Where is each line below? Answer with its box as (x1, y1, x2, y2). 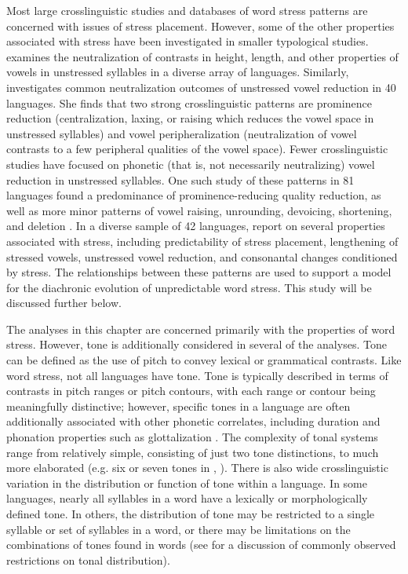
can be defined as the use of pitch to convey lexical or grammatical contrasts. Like (6, 352, 402, 368)
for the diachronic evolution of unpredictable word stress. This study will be (6, 279, 372, 295)
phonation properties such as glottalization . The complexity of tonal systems (6, 429, 378, 445)
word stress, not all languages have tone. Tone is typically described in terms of (6, 367, 388, 383)
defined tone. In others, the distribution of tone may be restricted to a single (6, 506, 375, 521)
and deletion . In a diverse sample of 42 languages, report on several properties (6, 218, 385, 234)
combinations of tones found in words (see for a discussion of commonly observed (6, 536, 396, 553)
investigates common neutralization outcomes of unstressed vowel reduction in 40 (6, 79, 396, 95)
